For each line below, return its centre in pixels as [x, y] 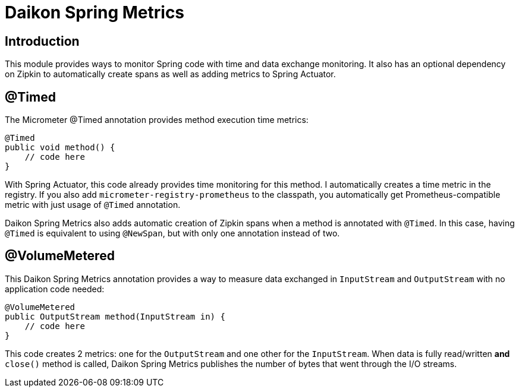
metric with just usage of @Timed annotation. [93, 205]
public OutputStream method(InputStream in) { [115, 316]
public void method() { [60, 148]
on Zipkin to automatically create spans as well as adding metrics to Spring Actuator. [170, 74]
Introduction [42, 41]
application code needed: [55, 289]
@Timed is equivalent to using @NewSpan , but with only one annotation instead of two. [172, 233]
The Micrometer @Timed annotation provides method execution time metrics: [157, 120]
